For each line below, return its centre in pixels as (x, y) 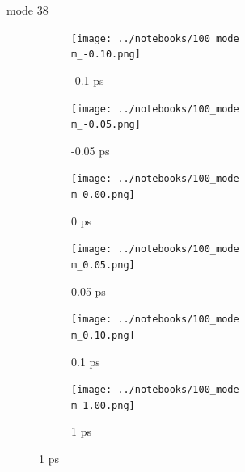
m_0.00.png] (103, 195)
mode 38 (27, 10)
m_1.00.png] (103, 405)
